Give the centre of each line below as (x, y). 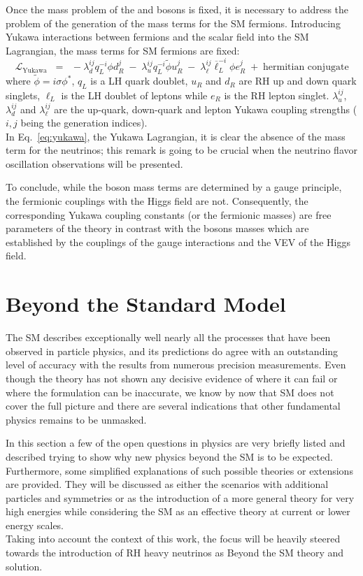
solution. (24, 566)
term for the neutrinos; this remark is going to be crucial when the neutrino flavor (182, 150)
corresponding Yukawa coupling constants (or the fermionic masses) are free (169, 214)
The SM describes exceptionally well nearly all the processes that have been (168, 337)
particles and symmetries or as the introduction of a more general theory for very (180, 497)
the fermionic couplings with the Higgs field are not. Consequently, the (157, 201)
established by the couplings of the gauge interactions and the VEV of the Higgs (178, 242)
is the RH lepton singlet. (277, 95)
